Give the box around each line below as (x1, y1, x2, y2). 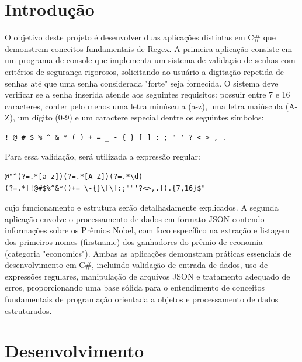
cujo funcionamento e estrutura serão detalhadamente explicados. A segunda (5, 201, 279, 213)
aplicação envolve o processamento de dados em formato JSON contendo (5, 212, 265, 225)
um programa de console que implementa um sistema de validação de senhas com (5, 54, 296, 66)
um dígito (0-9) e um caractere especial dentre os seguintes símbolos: (18, 111, 264, 123)
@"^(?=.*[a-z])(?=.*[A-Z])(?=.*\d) (5, 173, 143, 181)
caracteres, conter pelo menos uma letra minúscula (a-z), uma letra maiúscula (5, 99, 283, 112)
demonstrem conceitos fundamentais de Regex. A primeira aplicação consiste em (5, 42, 293, 54)
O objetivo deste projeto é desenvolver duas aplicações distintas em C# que (5, 31, 276, 43)
